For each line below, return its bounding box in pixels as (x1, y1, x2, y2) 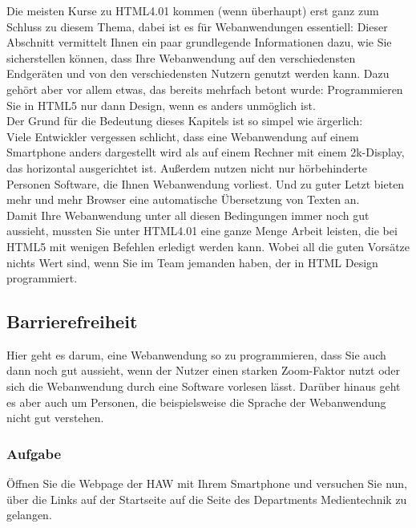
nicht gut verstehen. (6, 409, 104, 426)
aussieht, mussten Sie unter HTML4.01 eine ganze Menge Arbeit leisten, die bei (6, 222, 398, 239)
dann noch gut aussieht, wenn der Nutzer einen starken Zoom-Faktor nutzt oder (6, 362, 401, 379)
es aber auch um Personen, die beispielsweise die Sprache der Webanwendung (6, 393, 386, 410)
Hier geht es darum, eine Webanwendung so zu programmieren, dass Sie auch (6, 346, 386, 363)
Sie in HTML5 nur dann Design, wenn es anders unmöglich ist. (6, 96, 316, 113)
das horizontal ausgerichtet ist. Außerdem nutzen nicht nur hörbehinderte (6, 159, 368, 176)
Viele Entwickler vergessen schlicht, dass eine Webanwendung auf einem (6, 128, 359, 144)
